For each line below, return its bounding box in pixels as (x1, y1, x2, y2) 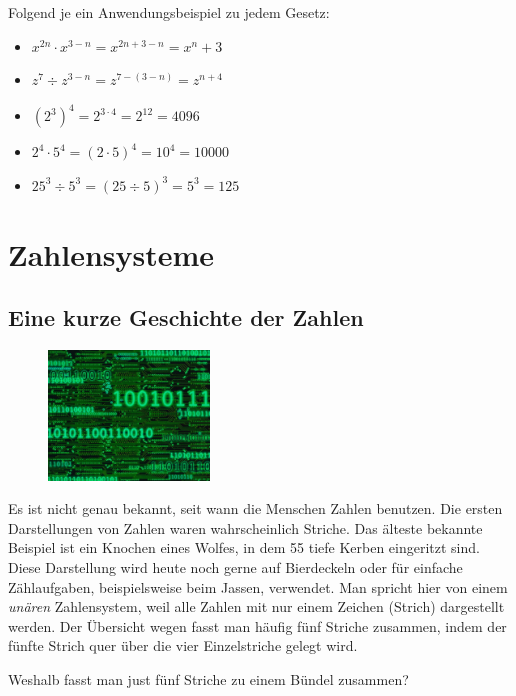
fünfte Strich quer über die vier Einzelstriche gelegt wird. (8, 635, 358, 656)
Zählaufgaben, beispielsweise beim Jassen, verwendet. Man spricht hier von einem (8, 576, 508, 597)
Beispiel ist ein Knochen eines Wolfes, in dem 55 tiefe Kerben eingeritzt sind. (8, 537, 480, 558)
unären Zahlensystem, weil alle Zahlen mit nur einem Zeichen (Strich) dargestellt (8, 596, 505, 617)
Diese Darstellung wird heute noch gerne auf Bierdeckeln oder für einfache (8, 556, 463, 577)
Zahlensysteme (8, 233, 215, 274)
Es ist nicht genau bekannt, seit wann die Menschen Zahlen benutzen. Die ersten (8, 498, 503, 519)
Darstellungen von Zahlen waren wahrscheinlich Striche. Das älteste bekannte (8, 517, 483, 538)
